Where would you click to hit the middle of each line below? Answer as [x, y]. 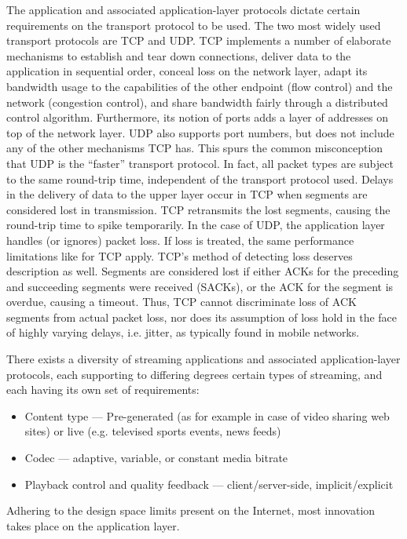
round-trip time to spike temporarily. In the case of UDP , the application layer [196, 225]
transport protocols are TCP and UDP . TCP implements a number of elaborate [199, 40]
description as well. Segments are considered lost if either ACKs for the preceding [203, 271]
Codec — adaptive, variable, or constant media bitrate [156, 458]
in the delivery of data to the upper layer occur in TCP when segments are [187, 194]
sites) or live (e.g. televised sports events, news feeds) [153, 431]
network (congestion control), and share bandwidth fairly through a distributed [197, 102]
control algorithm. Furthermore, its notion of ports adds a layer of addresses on [197, 117]
